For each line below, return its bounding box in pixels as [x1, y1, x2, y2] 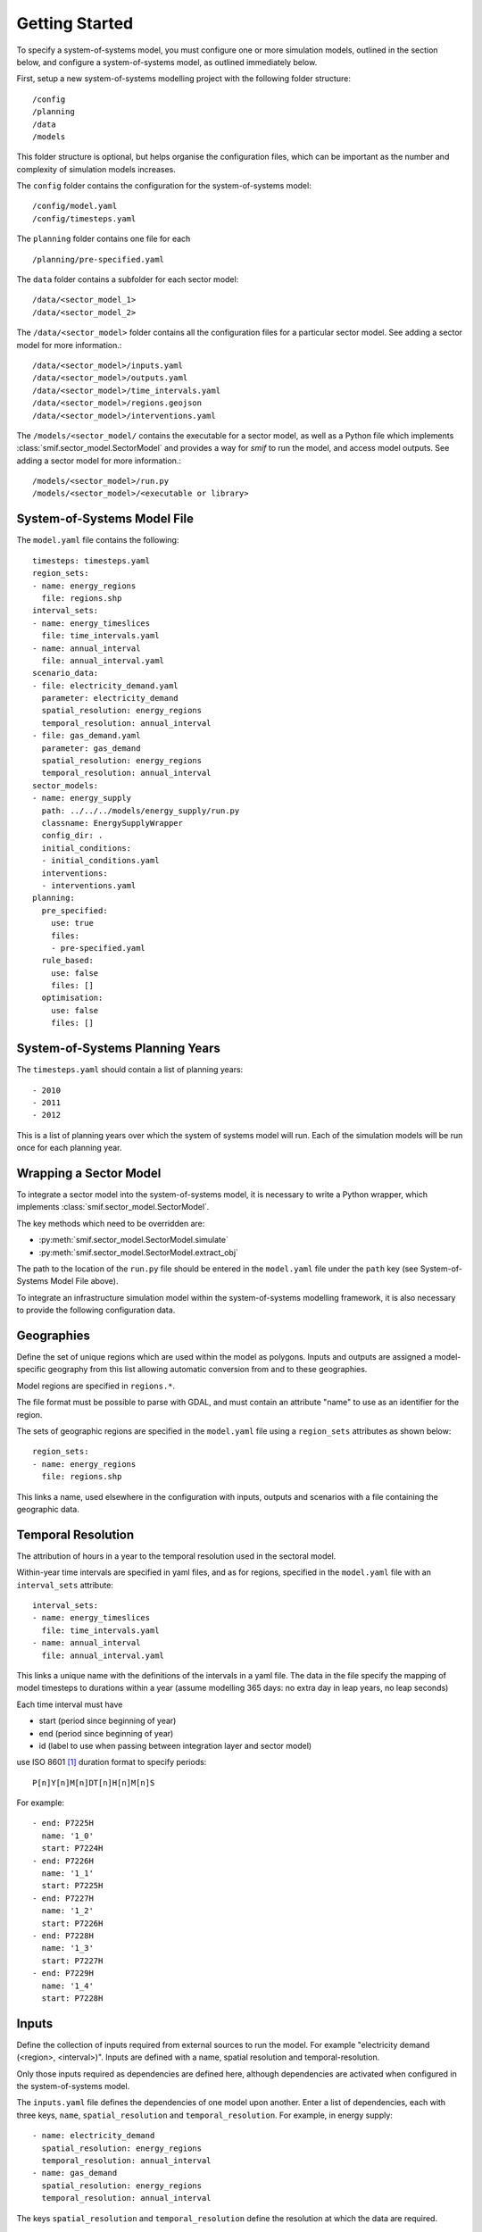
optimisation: [41, 993, 104, 1004]
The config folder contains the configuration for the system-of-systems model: [16, 180, 312, 191]
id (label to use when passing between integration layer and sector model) [38, 1740, 312, 1751]
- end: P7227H [32, 1893, 94, 1903]
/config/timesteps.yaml [32, 213, 137, 223]
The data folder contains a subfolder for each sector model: [16, 274, 239, 285]
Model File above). [50, 1276, 119, 1287]
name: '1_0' [41, 1830, 94, 1841]
